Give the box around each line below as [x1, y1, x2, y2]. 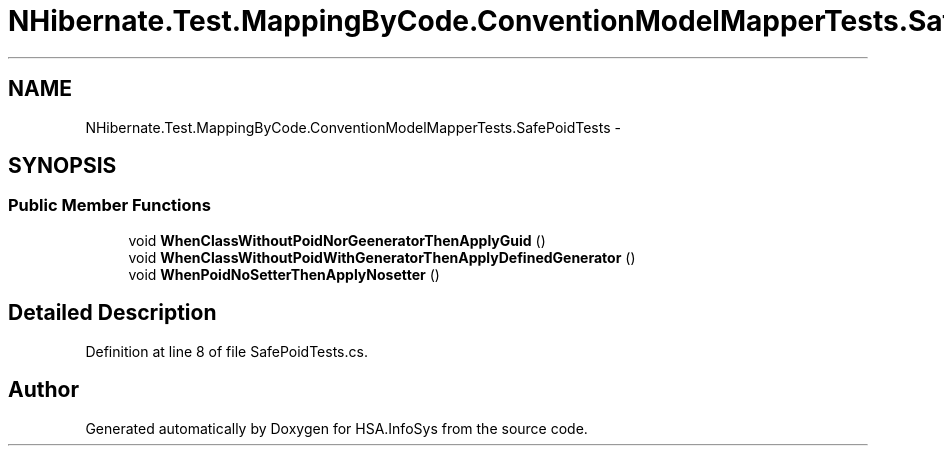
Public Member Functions [8, 195, 211, 216]
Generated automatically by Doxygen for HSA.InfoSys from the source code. [85, 419, 588, 437]
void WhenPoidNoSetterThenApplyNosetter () [128, 265, 440, 283]
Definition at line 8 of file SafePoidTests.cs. [85, 342, 368, 360]
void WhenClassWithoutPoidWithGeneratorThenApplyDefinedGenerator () [128, 248, 636, 266]
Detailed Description [8, 300, 217, 326]
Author [8, 377, 79, 403]
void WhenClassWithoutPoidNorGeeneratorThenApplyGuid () [128, 231, 546, 249]
